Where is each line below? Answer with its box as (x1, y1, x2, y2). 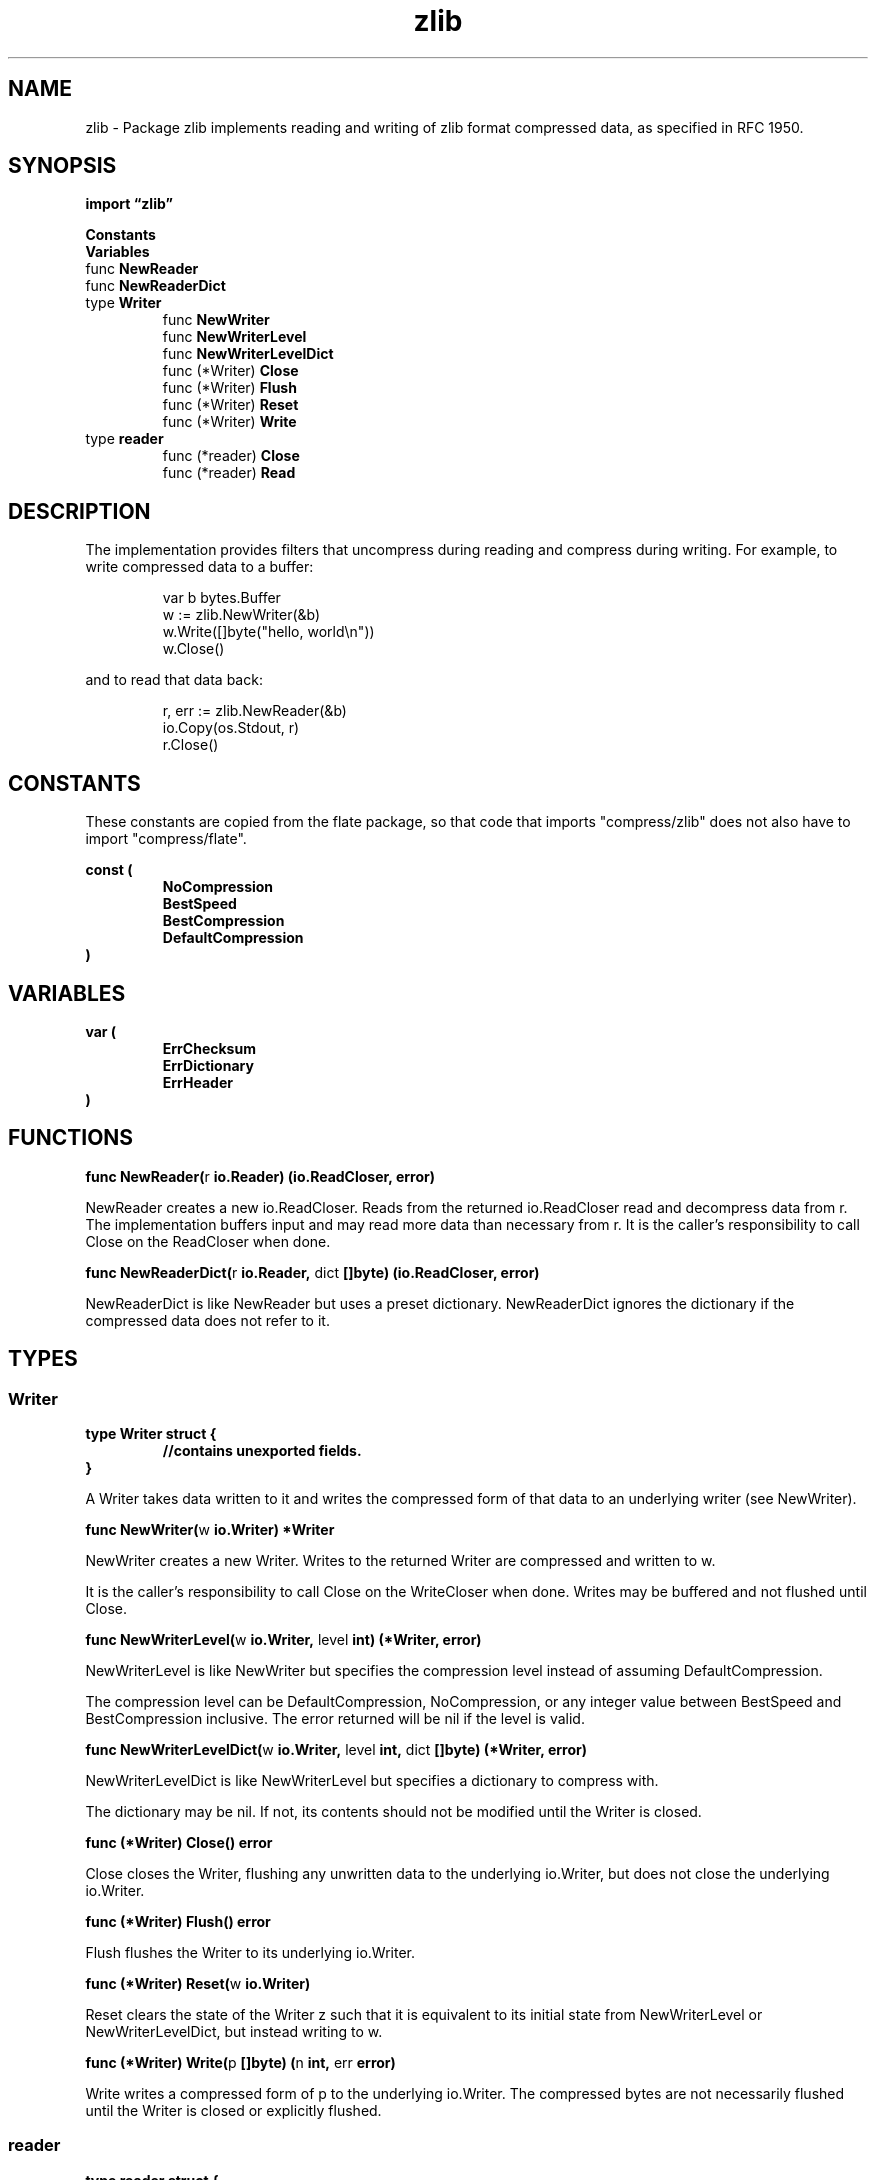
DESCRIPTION (8, 498, 151, 524)
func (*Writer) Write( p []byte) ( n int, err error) (85, 2054, 396, 2072)
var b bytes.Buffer (162, 589, 281, 607)
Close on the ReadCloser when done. (85, 1232, 331, 1250)
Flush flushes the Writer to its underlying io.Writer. (85, 1944, 416, 1962)
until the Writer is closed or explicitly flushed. (85, 2102, 382, 2120)
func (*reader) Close (162, 447, 300, 465)
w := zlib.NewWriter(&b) (162, 606, 321, 624)
